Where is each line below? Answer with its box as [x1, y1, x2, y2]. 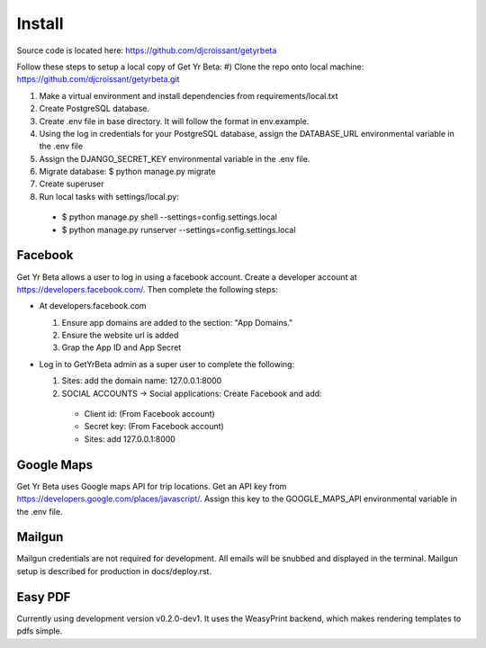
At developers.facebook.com [39, 301, 148, 311]
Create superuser [39, 178, 104, 189]
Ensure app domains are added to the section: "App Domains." [61, 317, 293, 328]
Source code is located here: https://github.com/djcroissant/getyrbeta [16, 45, 277, 56]
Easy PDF [16, 589, 71, 605]
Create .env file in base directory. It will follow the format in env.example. [39, 115, 310, 126]
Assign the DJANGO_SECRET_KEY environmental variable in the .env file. [39, 153, 310, 164]
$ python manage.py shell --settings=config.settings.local [61, 211, 278, 222]
